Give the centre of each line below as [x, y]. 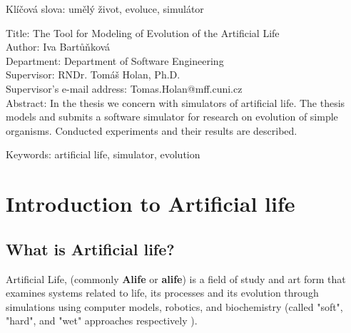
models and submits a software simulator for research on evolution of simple [172, 117]
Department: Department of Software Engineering [115, 60]
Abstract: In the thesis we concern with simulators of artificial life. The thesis [175, 102]
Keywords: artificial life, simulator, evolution [103, 154]
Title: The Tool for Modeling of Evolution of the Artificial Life [143, 32]
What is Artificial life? [90, 249]
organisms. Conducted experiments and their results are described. [152, 130]
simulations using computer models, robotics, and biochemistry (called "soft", [174, 306]
